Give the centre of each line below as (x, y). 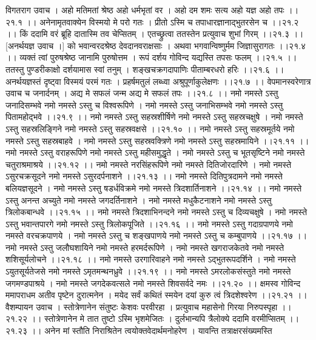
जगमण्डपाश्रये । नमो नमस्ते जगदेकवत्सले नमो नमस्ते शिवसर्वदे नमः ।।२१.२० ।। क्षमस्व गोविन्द (153, 283)
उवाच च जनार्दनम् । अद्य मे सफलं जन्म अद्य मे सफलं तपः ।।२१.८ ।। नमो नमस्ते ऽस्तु (142, 93)
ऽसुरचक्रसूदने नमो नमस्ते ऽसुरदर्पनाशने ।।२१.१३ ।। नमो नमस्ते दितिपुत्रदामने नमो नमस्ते (144, 176)
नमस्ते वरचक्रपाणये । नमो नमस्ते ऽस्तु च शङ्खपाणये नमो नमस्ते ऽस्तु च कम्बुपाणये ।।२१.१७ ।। (156, 235)
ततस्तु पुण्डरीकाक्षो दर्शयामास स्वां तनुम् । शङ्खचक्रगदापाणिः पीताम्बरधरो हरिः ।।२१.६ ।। (145, 69)
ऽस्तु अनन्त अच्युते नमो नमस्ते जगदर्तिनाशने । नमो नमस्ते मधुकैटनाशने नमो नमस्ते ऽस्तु (139, 200)
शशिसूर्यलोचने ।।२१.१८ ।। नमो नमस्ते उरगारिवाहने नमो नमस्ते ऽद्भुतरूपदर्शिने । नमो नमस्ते (151, 259)
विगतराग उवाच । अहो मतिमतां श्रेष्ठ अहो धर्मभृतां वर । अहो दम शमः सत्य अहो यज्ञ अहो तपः (145, 10)
